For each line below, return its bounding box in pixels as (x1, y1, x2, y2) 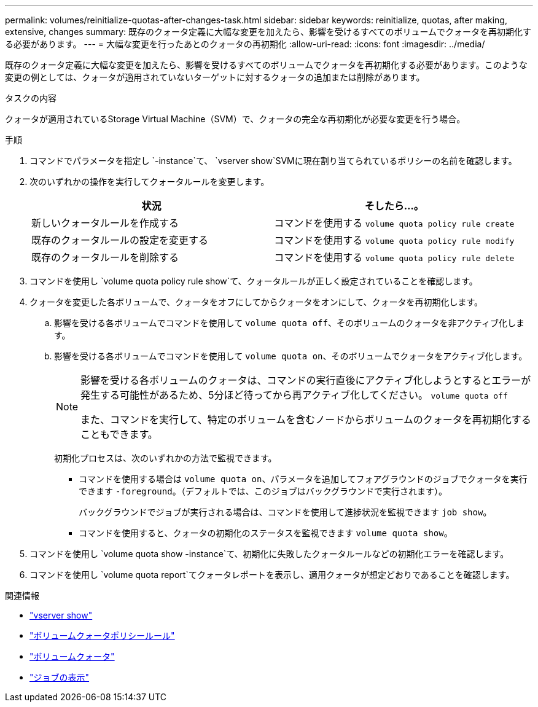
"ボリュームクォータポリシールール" (29, 630, 175, 641)
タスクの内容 (5, 93, 57, 103)
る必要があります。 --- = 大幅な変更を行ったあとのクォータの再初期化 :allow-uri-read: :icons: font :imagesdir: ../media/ (5, 39, 485, 49)
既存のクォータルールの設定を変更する (31, 234, 209, 246)
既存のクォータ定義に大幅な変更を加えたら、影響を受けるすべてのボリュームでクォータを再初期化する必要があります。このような (5, 60, 528, 70)
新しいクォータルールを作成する (31, 217, 179, 229)
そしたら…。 (364, 200, 424, 212)
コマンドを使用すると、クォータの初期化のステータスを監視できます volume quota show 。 (79, 528, 453, 538)
